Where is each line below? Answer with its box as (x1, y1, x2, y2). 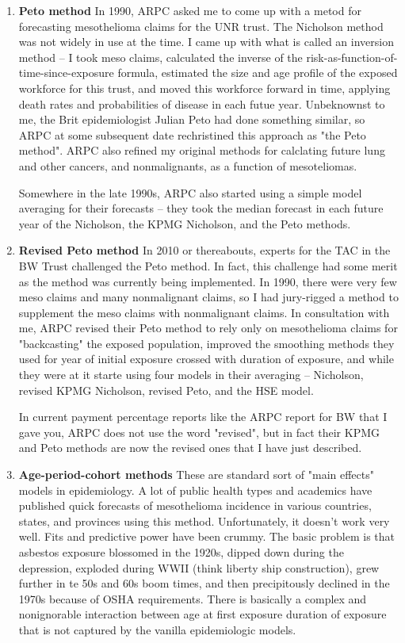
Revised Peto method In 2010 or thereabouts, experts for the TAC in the (18, 242, 391, 258)
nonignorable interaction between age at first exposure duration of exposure (18, 606, 387, 622)
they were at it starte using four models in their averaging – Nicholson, (18, 366, 364, 383)
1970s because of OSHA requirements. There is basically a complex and (18, 590, 367, 607)
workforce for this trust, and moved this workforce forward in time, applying (18, 79, 391, 96)
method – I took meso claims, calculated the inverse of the (18, 48, 303, 65)
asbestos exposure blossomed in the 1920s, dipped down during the (18, 544, 344, 560)
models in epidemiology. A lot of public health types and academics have (18, 481, 373, 498)
